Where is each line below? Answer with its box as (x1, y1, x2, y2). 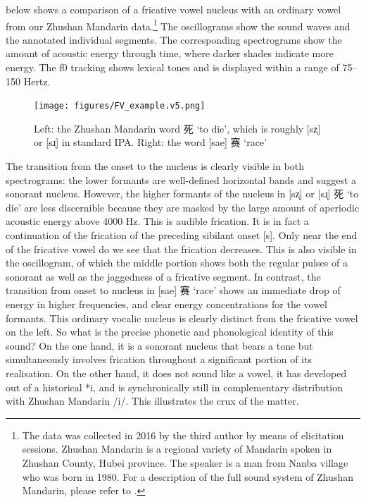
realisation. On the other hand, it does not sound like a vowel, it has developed (6, 365, 347, 380)
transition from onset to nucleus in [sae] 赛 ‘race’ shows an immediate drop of (6, 283, 341, 298)
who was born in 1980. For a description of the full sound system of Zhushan (22, 469, 353, 484)
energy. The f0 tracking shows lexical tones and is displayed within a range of (6, 60, 339, 75)
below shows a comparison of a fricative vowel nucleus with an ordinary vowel (6, 2, 341, 16)
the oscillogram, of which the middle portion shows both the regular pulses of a (6, 255, 348, 270)
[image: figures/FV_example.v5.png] (34, 101, 206, 111)
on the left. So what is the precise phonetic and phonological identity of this (6, 324, 334, 339)
